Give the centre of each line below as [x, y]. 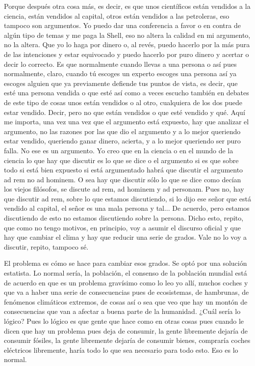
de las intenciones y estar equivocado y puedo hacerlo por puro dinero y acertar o [127, 54]
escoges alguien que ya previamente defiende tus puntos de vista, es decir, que [121, 83]
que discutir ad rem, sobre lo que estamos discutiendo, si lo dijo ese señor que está [128, 198]
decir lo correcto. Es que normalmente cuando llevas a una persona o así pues [120, 64]
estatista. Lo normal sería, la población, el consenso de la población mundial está [126, 273]
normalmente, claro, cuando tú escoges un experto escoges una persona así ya [120, 73]
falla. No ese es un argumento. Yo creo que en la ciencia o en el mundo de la [119, 150]
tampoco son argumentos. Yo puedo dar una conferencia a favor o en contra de [122, 25]
